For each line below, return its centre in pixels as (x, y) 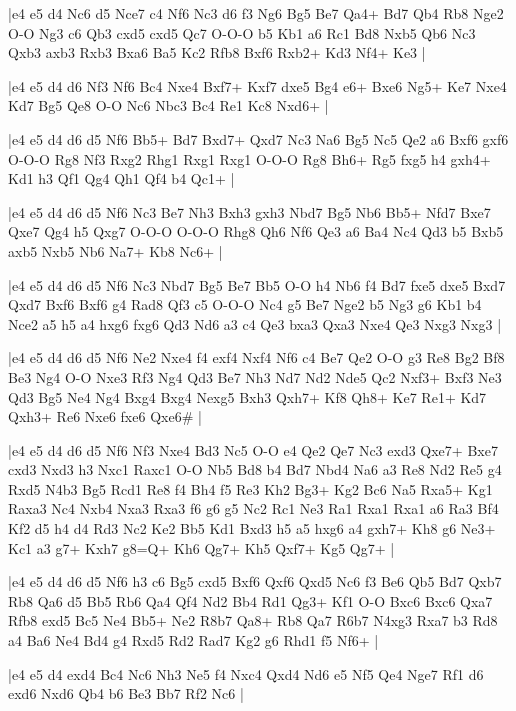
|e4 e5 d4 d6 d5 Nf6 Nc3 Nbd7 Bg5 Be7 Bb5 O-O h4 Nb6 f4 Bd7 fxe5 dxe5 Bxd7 (257, 284)
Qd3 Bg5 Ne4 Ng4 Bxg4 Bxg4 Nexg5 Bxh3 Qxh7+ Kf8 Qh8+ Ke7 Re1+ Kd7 (247, 396)
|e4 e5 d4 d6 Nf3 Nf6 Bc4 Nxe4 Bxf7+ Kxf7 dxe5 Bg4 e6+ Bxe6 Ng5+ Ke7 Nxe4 (257, 85)
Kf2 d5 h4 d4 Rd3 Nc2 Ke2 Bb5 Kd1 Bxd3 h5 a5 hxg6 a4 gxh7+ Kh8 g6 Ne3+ (252, 528)
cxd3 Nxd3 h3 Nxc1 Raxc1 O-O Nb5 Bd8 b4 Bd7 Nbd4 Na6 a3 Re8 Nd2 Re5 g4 (255, 469)
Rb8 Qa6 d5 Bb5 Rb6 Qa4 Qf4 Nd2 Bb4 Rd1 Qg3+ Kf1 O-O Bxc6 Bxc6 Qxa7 (250, 600)
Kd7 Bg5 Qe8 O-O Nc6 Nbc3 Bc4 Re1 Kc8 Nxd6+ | (168, 105)
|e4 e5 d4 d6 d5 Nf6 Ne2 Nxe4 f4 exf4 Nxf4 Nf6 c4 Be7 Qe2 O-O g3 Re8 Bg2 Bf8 (256, 357)
